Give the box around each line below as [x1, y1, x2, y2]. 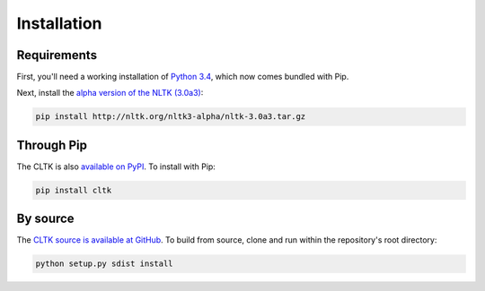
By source [16, 211, 75, 227]
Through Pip [16, 137, 87, 152]
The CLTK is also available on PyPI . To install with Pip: [16, 161, 216, 172]
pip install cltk [35, 184, 112, 195]
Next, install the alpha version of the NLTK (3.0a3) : [16, 88, 204, 98]
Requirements [16, 47, 98, 63]
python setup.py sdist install [35, 259, 174, 269]
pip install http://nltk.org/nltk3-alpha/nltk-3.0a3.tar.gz [35, 112, 306, 122]
